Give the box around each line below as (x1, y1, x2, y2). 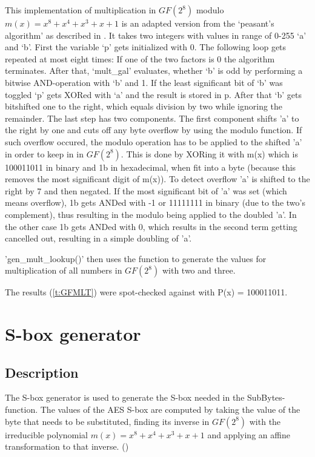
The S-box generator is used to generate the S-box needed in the (5, 391, 245, 404)
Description (5, 363, 79, 381)
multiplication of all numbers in (5, 264, 122, 277)
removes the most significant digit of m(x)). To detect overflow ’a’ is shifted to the (5, 173, 310, 185)
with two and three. (162, 264, 236, 277)
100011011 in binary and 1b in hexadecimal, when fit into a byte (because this (5, 160, 296, 173)
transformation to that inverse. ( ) (5, 440, 129, 453)
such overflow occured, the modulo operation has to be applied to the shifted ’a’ (5, 135, 302, 148)
